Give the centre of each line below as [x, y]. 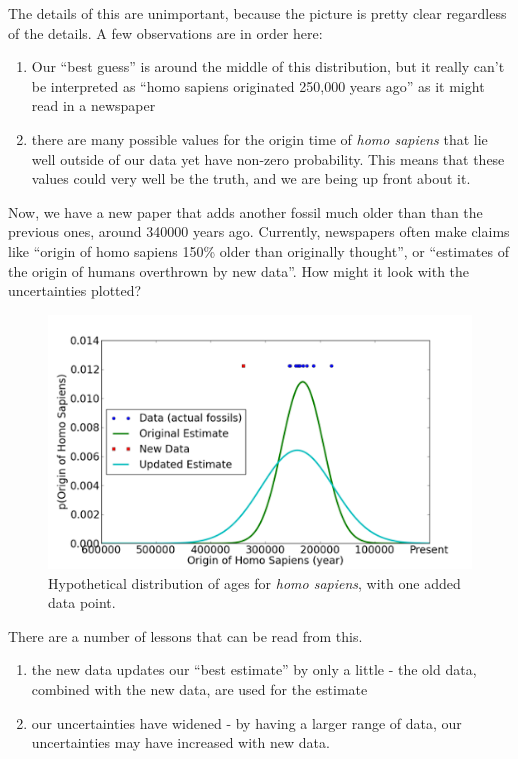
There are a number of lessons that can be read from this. [185, 635]
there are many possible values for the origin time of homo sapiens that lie [259, 138]
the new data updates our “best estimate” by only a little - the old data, [254, 669]
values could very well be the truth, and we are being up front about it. [251, 178]
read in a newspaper [93, 105]
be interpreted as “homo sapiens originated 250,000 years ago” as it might [258, 85]
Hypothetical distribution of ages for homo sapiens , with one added [254, 582]
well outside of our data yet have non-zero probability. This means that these [268, 158]
